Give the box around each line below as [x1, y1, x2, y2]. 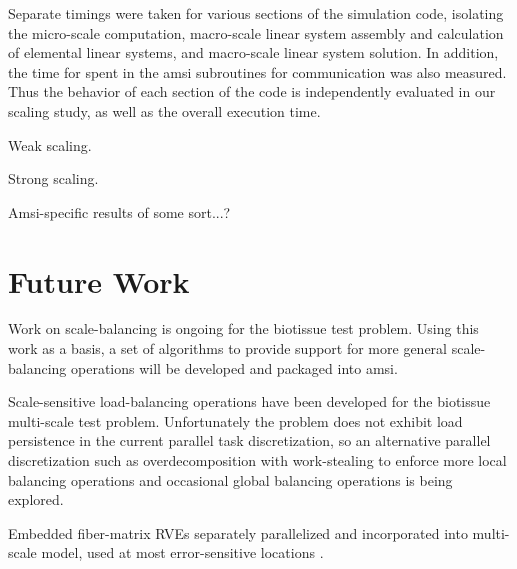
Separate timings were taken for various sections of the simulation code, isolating [8, 3, 504, 23]
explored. [8, 489, 64, 510]
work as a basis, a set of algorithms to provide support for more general [8, 338, 447, 359]
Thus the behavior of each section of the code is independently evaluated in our [8, 81, 496, 102]
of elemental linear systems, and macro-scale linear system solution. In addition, [8, 42, 499, 63]
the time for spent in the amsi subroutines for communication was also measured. [8, 61, 507, 82]
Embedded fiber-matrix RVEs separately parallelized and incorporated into [8, 522, 468, 543]
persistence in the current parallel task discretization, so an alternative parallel [8, 430, 491, 451]
